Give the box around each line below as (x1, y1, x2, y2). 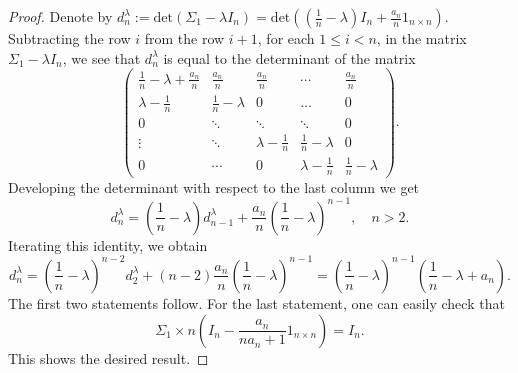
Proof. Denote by (8, 6, 113, 26)
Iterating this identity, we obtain (8, 234, 208, 255)
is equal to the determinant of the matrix (163, 47, 416, 68)
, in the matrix (376, 28, 467, 48)
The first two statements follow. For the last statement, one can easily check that (8, 292, 505, 313)
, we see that (62, 47, 141, 68)
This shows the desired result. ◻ (8, 347, 209, 368)
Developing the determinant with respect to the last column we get (8, 176, 420, 197)
